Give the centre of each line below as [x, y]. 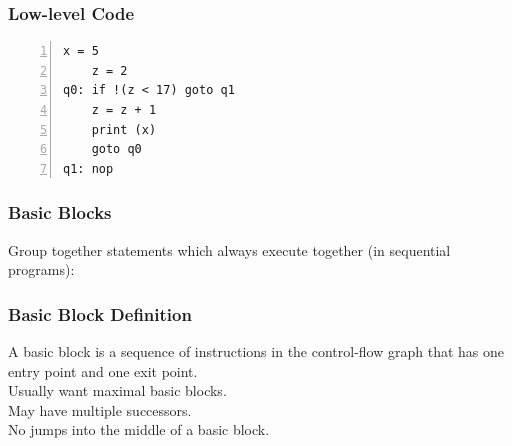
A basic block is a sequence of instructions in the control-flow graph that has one [256, 351]
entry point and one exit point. [103, 370]
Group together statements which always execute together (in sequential [229, 249]
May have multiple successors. [100, 409]
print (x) [124, 129]
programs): [41, 269]
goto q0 [116, 149]
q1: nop [88, 168]
